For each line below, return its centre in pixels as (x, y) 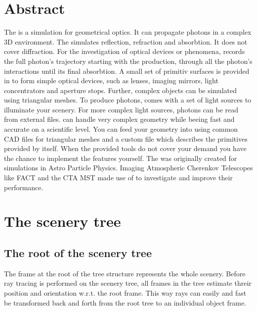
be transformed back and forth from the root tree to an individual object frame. (125, 302)
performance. (24, 187)
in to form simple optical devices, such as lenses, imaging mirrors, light (111, 80)
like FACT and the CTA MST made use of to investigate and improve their (118, 178)
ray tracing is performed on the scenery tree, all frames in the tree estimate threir (128, 283)
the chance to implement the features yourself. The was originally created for (121, 158)
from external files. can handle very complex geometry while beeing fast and (119, 119)
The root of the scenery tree (78, 252)
